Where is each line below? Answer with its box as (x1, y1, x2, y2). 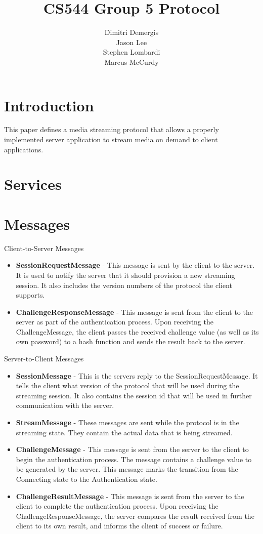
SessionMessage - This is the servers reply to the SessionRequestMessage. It (16, 370, 258, 381)
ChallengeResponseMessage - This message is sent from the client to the (16, 306, 253, 317)
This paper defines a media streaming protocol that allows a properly (4, 124, 219, 135)
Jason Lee (116, 36, 147, 47)
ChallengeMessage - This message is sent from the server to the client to (16, 444, 249, 455)
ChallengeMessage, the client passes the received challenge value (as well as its (16, 326, 259, 337)
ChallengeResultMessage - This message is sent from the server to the (16, 490, 244, 501)
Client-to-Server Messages (4, 242, 84, 253)
